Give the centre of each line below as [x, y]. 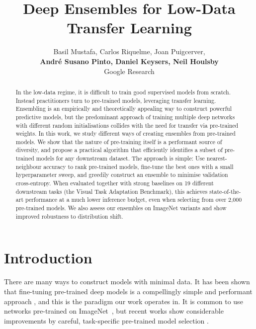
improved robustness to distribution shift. [69, 216]
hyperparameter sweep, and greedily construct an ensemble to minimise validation [122, 175]
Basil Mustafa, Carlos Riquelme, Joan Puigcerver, [129, 51]
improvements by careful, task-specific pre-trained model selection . [106, 320]
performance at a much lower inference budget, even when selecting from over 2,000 [133, 200]
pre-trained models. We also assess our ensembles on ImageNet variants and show [121, 208]
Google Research [129, 71]
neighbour [29, 166]
